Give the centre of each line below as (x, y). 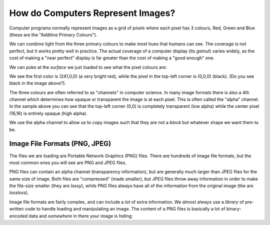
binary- (234, 209)
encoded (18, 216)
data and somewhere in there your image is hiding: (81, 216)
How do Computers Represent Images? (92, 13)
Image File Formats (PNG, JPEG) (60, 144)
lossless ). (19, 193)
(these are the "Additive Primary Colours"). (53, 34)
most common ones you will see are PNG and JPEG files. (68, 163)
